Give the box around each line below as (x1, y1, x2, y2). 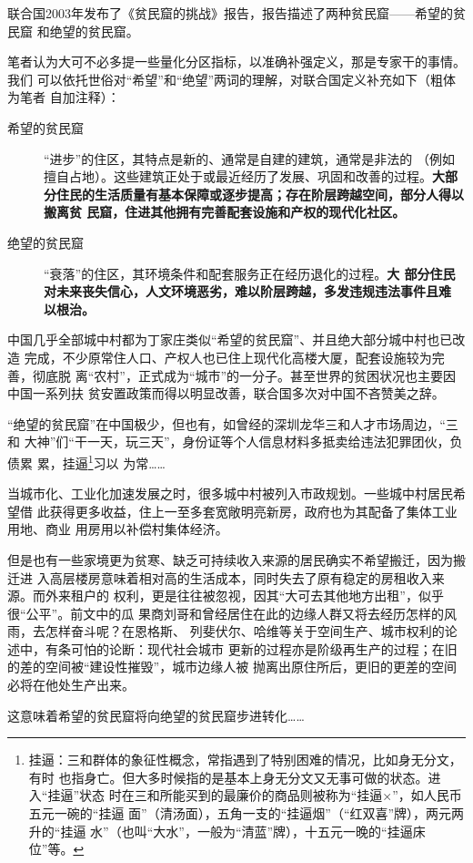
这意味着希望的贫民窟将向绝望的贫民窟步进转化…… (7, 705, 305, 724)
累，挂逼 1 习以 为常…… (36, 450, 166, 472)
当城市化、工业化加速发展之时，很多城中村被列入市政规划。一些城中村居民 (7, 484, 453, 503)
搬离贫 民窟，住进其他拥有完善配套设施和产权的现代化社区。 (44, 202, 406, 221)
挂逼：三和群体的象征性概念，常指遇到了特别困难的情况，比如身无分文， (28, 750, 462, 769)
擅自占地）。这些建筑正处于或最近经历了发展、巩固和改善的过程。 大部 (44, 167, 458, 186)
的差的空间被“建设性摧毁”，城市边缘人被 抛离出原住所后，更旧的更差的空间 (7, 657, 457, 676)
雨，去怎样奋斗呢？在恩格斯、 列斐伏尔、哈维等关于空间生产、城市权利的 (7, 622, 445, 641)
